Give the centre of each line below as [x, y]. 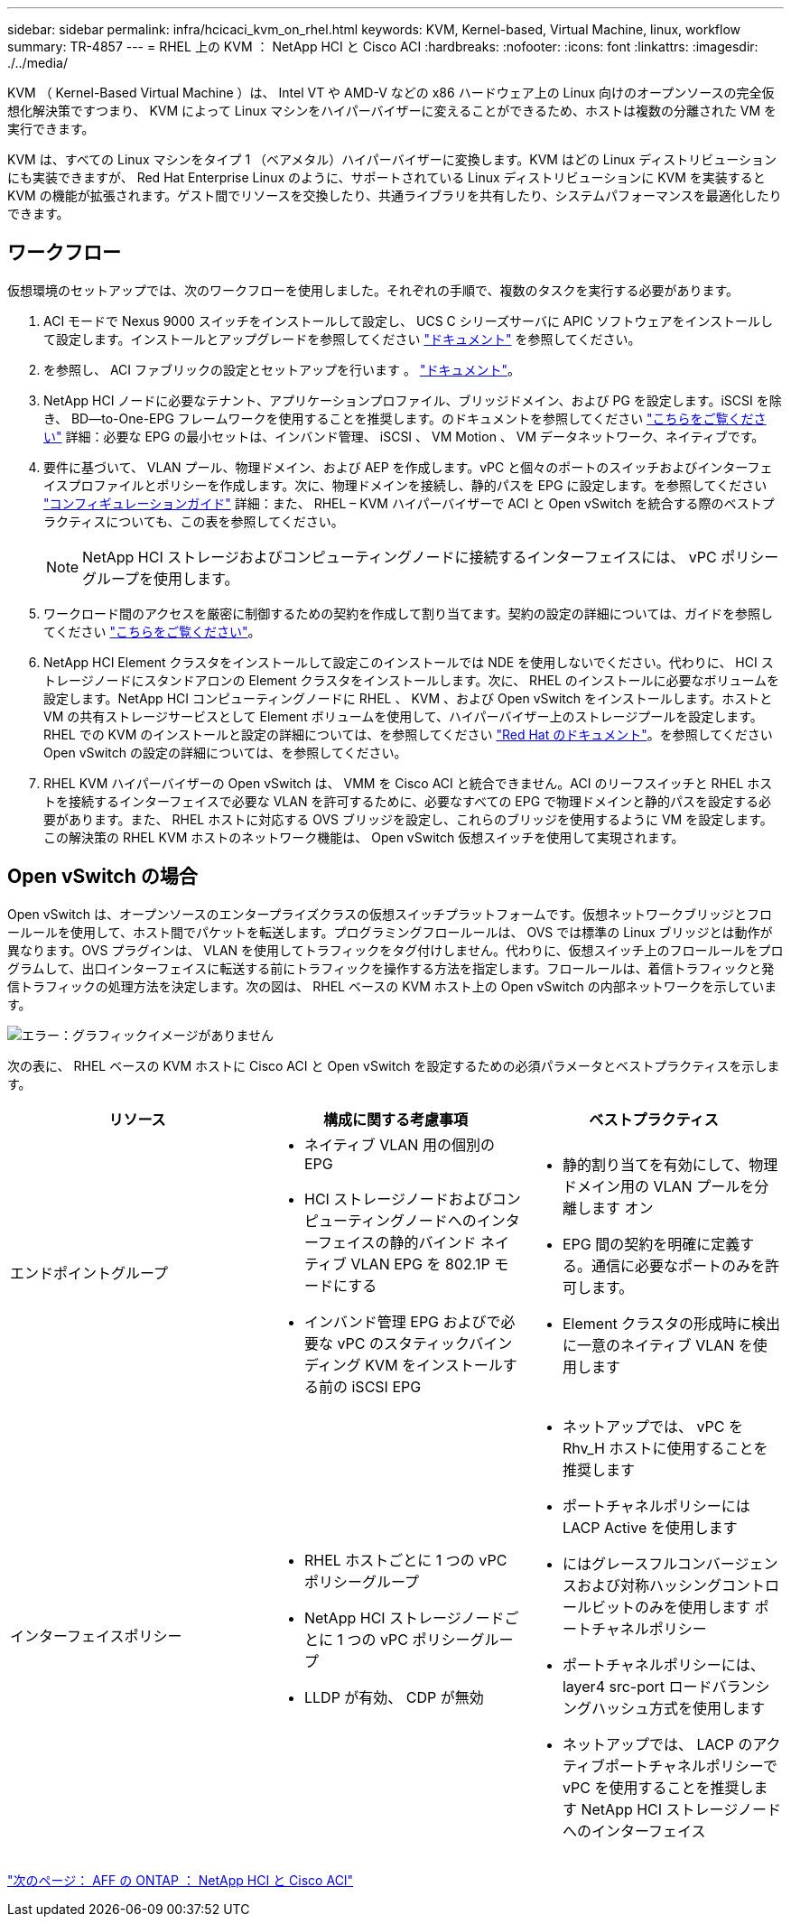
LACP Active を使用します [650, 1527]
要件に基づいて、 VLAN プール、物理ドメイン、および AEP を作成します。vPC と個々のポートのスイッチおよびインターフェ [408, 467]
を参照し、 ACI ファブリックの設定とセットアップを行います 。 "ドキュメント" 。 [282, 369]
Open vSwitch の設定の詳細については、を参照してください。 [225, 752]
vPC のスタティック [403, 1343]
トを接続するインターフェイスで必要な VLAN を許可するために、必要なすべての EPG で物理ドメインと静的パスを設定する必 [408, 801]
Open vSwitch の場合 [102, 877]
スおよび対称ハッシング [642, 1585]
